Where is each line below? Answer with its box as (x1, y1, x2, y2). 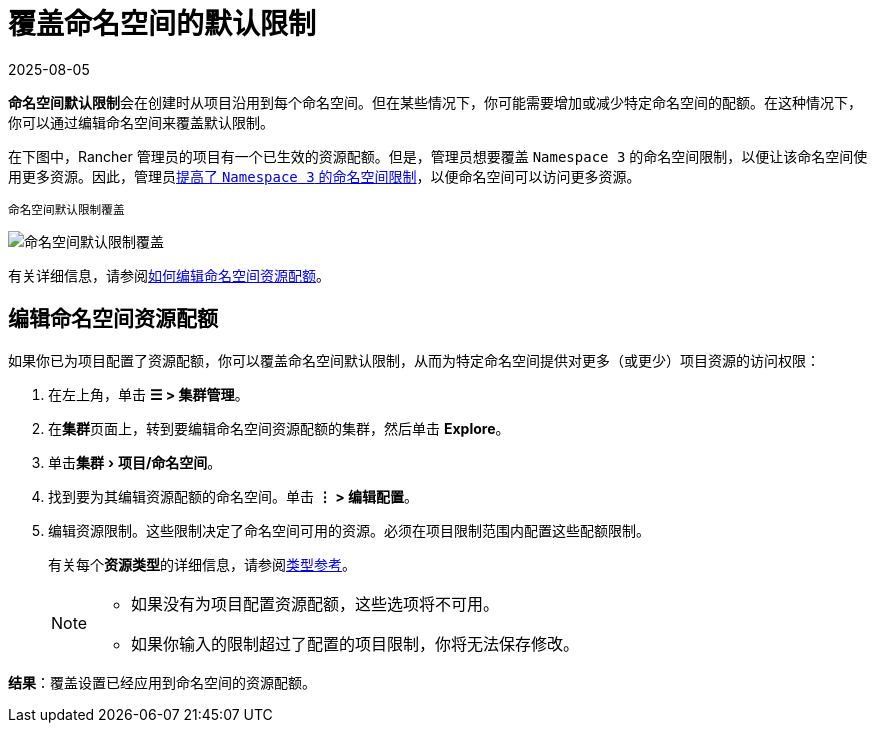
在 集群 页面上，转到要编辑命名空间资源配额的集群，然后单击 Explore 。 (48, 419, 510, 437)
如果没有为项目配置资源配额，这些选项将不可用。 (131, 593, 500, 614)
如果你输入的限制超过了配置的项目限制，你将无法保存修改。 (131, 633, 580, 654)
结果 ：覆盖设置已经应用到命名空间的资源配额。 (8, 673, 316, 691)
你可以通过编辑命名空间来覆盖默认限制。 (8, 113, 274, 131)
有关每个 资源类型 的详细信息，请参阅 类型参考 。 (48, 555, 356, 573)
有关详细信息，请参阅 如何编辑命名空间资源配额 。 (8, 266, 330, 284)
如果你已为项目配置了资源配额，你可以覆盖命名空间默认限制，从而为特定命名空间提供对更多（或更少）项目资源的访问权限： (8, 351, 820, 369)
